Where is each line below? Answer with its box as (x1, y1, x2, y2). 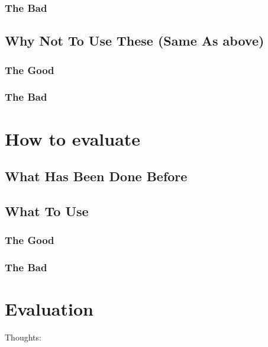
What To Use (5, 201, 89, 220)
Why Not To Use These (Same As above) (5, 31, 264, 50)
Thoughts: (5, 331, 41, 343)
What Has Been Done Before (5, 167, 188, 185)
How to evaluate (5, 126, 141, 150)
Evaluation (5, 297, 93, 321)
